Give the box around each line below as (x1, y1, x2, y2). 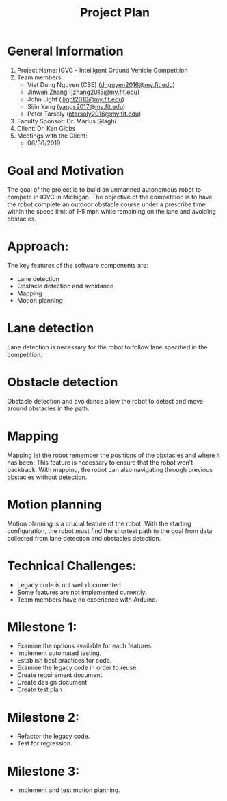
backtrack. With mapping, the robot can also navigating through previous (7, 465, 213, 473)
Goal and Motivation (7, 163, 124, 179)
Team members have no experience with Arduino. (16, 595, 158, 604)
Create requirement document (16, 671, 103, 679)
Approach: (7, 238, 69, 254)
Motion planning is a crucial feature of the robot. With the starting (7, 519, 191, 528)
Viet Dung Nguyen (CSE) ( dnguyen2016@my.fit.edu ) (27, 80, 176, 88)
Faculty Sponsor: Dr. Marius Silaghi (16, 116, 116, 125)
